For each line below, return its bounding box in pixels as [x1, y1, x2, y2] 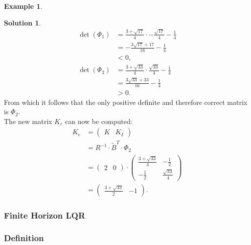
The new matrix [4, 116, 52, 126]
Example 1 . [4, 1, 43, 11]
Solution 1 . [4, 17, 41, 27]
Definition [4, 231, 44, 244]
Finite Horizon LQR [4, 209, 86, 221]
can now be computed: [65, 116, 133, 126]
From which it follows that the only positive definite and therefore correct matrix [4, 97, 248, 107]
